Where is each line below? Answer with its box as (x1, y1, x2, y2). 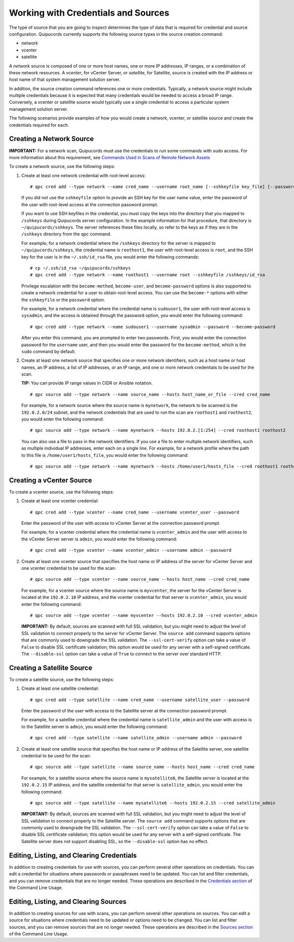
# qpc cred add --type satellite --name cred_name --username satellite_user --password (30, 697, 250, 703)
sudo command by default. (21, 348, 76, 354)
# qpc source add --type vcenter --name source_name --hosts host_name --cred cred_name (30, 577, 250, 582)
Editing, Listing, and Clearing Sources (9, 897, 127, 906)
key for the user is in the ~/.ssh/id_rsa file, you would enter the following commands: (21, 254, 199, 259)
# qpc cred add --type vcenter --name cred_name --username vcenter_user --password (30, 509, 240, 515)
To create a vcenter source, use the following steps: (9, 489, 114, 495)
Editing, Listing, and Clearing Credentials (9, 851, 137, 859)
